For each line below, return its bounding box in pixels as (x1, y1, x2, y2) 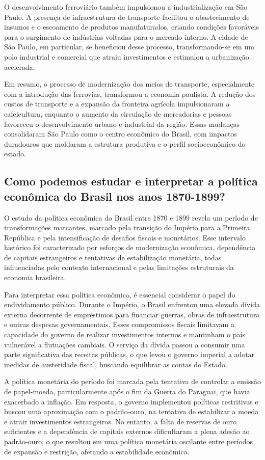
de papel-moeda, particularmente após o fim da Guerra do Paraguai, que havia (4, 386, 250, 396)
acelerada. (4, 61, 35, 72)
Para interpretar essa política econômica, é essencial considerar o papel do (4, 289, 235, 300)
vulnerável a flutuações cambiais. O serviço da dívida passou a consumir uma (4, 339, 245, 349)
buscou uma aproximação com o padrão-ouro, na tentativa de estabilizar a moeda (4, 406, 259, 417)
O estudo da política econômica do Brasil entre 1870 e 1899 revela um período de (4, 212, 258, 223)
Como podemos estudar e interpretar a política (4, 173, 258, 189)
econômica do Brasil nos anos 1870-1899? (4, 188, 226, 204)
